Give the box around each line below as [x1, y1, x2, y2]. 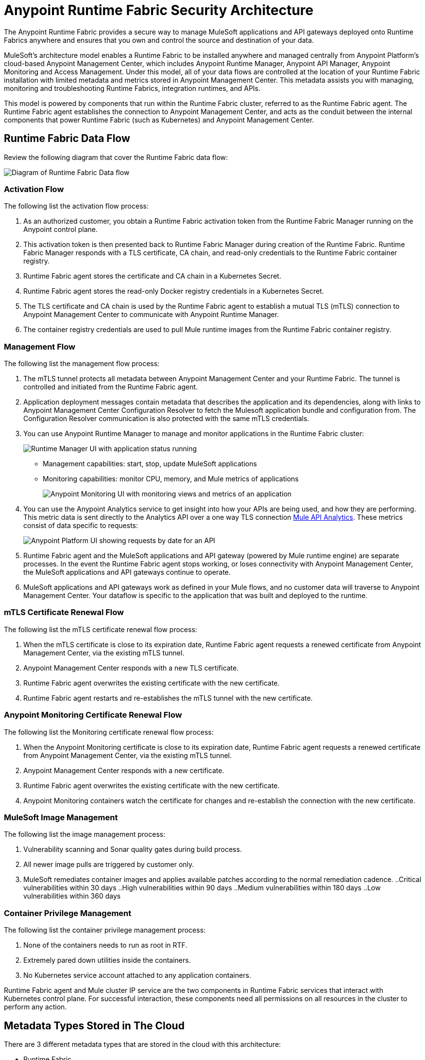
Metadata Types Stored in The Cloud [4, 1019, 185, 1032]
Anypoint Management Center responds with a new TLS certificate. [23, 663, 239, 672]
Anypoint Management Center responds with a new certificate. [23, 766, 224, 775]
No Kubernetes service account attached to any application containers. [23, 971, 251, 980]
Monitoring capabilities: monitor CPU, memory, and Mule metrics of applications [43, 475, 299, 483]
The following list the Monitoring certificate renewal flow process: [4, 727, 214, 736]
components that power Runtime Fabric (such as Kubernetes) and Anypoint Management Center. [4, 115, 314, 124]
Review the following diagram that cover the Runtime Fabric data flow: [4, 153, 228, 161]
